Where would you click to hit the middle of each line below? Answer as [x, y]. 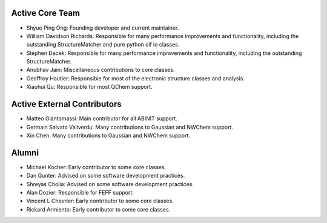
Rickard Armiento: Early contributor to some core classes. [98, 209]
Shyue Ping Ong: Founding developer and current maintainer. [103, 28]
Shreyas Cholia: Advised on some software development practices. [110, 184]
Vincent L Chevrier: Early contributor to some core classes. [100, 201]
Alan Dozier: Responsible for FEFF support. [80, 193]
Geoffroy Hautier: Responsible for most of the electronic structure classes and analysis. [136, 78]
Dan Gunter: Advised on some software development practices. [106, 176]
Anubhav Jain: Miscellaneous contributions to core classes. [101, 70]
